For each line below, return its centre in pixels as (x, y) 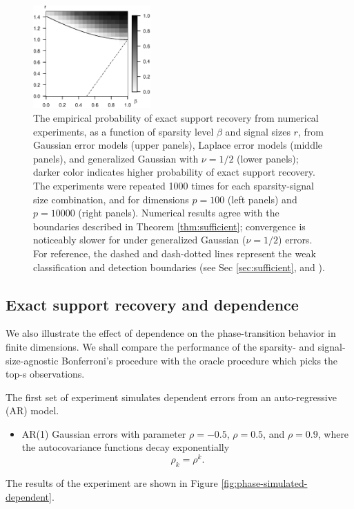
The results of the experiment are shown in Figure (112, 482)
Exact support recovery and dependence (152, 304)
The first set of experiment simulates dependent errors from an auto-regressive (171, 397)
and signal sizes (258, 131)
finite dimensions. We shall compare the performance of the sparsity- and (160, 346)
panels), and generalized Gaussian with (116, 158)
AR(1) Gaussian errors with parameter (104, 433)
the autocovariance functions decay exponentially (126, 447)
